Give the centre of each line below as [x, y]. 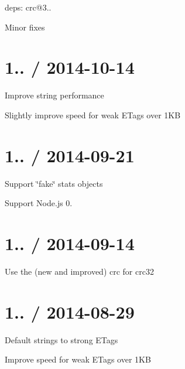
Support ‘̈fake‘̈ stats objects [54, 183]
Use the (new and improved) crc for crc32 [79, 271]
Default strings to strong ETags [61, 339]
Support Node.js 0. [39, 203]
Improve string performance [54, 95]
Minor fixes [25, 27]
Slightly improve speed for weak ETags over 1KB [93, 115]
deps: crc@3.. [28, 7]
